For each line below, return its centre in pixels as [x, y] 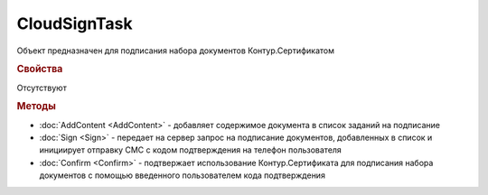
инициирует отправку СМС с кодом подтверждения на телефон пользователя [191, 150]
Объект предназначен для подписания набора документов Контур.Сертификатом [175, 51]
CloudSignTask [75, 23]
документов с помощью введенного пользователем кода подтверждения [182, 175]
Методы [36, 107]
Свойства [40, 70]
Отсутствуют [42, 88]
